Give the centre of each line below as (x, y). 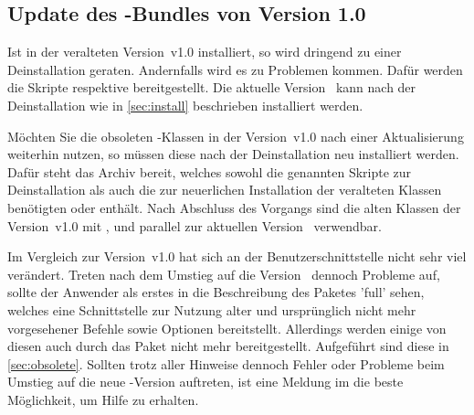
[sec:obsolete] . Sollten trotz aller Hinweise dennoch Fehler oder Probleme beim (226, 363)
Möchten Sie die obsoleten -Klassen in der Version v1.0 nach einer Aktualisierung (236, 136)
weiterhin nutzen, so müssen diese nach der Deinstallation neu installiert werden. (233, 154)
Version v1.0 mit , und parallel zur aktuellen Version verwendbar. (195, 225)
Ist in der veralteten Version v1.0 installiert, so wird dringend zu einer (205, 52)
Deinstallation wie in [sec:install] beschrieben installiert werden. (185, 105)
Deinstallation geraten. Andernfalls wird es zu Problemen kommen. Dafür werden (235, 69)
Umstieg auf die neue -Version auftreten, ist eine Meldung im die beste (205, 382)
